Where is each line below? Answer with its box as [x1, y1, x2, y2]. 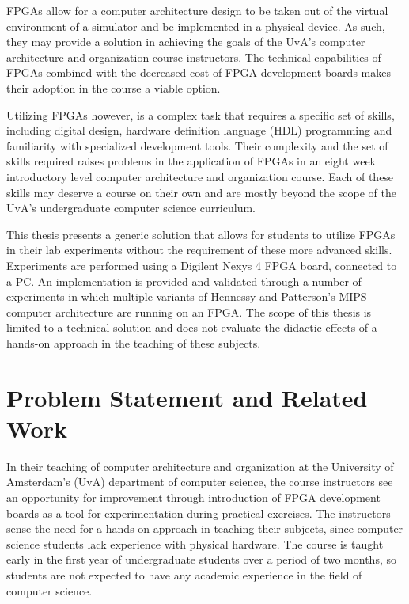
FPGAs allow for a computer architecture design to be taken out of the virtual [6, 2, 388, 18]
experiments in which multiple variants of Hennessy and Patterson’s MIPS [6, 288, 367, 305]
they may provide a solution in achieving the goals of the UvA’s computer [6, 33, 365, 50]
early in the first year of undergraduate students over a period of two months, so [6, 551, 396, 568]
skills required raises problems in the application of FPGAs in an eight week [6, 153, 376, 169]
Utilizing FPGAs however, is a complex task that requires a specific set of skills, [6, 106, 395, 123]
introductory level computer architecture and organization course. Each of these [6, 168, 394, 184]
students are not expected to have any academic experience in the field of [6, 566, 362, 583]
